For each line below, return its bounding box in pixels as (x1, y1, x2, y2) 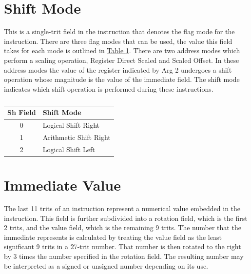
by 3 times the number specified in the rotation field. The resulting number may (4, 251, 244, 261)
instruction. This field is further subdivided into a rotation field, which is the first (4, 213, 248, 223)
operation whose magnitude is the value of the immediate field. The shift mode (4, 74, 240, 84)
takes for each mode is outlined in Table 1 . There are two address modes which (4, 45, 240, 56)
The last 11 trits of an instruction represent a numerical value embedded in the (4, 203, 241, 214)
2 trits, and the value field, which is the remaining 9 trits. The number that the (4, 222, 241, 233)
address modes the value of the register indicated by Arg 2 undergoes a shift (4, 64, 232, 75)
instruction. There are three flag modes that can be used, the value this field (4, 36, 232, 46)
